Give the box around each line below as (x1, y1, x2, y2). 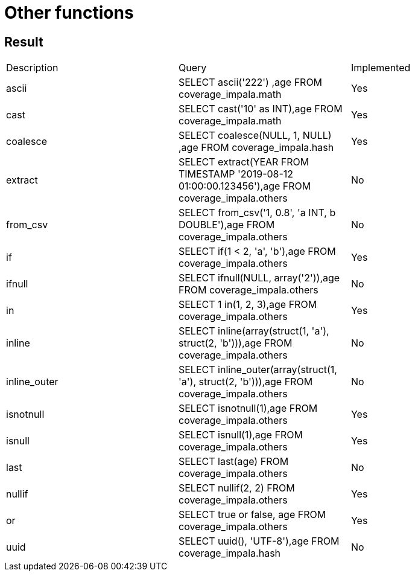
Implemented (350, 62, 411, 74)
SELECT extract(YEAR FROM (178, 156, 309, 168)
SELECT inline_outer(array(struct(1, (178, 363, 337, 376)
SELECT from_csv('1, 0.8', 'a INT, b (178, 206, 336, 219)
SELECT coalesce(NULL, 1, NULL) (178, 129, 332, 142)
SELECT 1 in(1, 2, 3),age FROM (178, 298, 317, 311)
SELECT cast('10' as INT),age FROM (178, 103, 343, 115)
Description (6, 62, 59, 74)
